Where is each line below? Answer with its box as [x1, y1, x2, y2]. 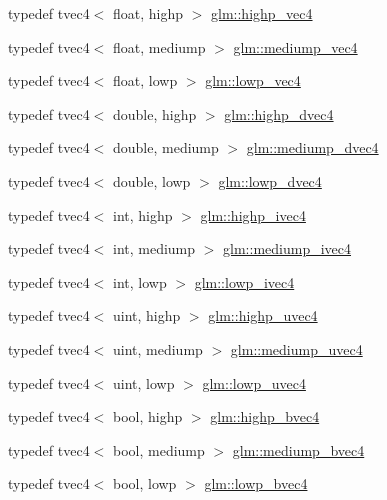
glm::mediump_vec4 [233, 36, 358, 57]
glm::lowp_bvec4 [204, 473, 308, 494]
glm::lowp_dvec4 [218, 170, 322, 191]
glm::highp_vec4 [211, 3, 313, 23]
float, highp [112, 3, 184, 23]
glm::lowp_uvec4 [202, 372, 306, 393]
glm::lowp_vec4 [205, 70, 301, 91]
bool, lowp [112, 473, 177, 494]
